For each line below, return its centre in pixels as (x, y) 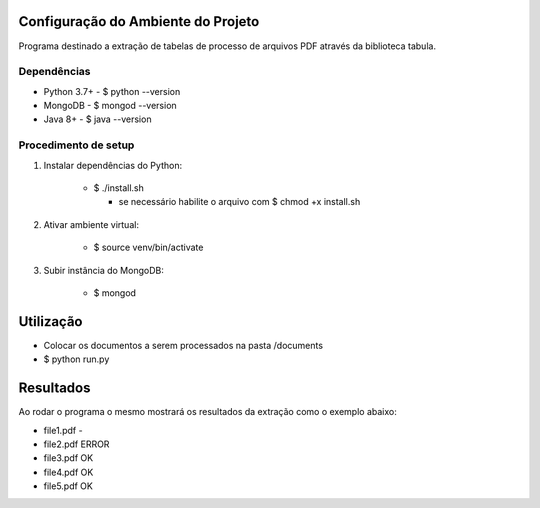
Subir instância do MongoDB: (103, 270)
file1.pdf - (63, 430)
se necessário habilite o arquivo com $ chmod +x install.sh (239, 202)
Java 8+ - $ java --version (97, 119)
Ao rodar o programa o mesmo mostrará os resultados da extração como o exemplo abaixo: (207, 412)
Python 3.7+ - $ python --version (112, 91)
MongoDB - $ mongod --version (110, 106)
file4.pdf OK (68, 472)
